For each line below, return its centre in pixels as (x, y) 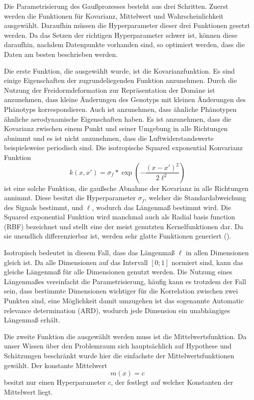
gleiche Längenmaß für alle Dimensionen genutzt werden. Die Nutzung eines (118, 272)
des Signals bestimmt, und (44, 207)
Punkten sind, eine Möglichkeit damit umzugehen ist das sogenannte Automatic (124, 301)
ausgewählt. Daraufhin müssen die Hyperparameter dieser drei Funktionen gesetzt (127, 25)
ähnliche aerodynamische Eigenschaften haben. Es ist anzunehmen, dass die (118, 119)
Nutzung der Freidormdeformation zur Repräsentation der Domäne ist (110, 90)
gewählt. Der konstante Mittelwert (56, 365)
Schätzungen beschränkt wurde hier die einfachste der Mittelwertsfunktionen (119, 355)
